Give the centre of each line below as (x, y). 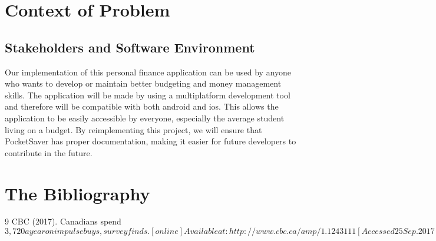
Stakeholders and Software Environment (130, 47)
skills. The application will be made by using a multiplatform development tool (148, 95)
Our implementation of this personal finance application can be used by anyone (148, 72)
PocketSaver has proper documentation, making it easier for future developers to (151, 141)
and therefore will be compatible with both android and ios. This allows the (142, 106)
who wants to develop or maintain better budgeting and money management (143, 83)
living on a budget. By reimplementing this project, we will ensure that (133, 129)
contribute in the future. (49, 152)
